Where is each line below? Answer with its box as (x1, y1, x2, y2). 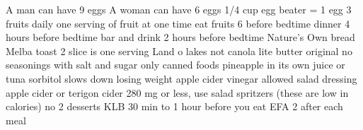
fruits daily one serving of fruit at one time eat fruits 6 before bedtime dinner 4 (6, 16, 350, 30)
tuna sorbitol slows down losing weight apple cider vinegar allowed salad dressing (6, 71, 357, 85)
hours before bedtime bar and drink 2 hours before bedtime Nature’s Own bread (6, 30, 355, 45)
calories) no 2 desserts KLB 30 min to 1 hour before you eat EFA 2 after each (6, 99, 343, 114)
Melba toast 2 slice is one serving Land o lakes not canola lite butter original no (6, 43, 352, 58)
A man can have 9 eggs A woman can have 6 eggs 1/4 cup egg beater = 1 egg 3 (6, 2, 352, 16)
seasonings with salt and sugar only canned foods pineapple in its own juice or (6, 57, 345, 72)
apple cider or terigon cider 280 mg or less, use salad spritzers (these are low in (6, 85, 349, 100)
